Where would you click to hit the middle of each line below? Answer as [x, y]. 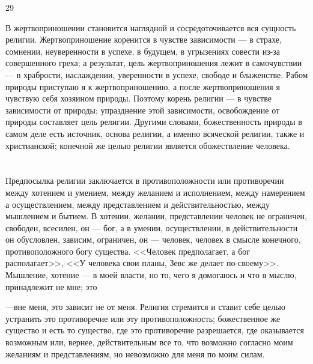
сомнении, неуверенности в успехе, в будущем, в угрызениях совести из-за [143, 51]
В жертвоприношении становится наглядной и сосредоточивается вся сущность [151, 27]
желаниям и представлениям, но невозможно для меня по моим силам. [135, 353]
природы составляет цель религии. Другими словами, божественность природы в [154, 122]
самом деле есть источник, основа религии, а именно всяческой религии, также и [155, 133]
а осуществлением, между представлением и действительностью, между [138, 204]
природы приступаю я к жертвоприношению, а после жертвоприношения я [143, 86]
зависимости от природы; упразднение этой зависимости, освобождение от [143, 110]
